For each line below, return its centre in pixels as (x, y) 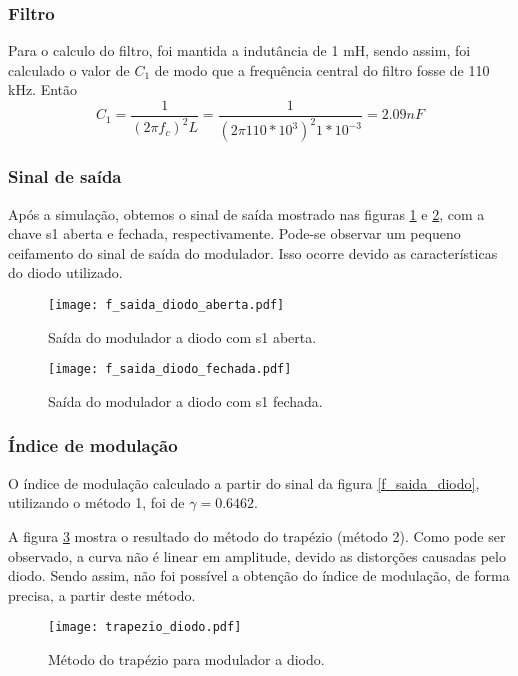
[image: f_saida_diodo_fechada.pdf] (170, 369)
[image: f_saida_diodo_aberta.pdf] (166, 305)
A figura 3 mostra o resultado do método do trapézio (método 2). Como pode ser (257, 535)
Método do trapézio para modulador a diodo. (186, 658)
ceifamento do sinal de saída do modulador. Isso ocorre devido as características (253, 252)
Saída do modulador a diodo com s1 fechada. (185, 400)
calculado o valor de (69, 69)
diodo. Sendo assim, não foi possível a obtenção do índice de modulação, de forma (259, 575)
